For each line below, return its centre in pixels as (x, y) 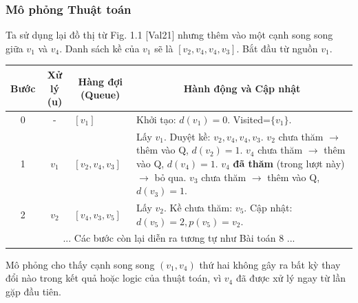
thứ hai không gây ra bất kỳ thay (270, 264)
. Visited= (249, 119)
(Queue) (101, 95)
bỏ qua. (170, 177)
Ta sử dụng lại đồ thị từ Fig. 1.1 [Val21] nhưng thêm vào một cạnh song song (169, 35)
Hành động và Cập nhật (242, 88)
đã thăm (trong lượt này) (289, 163)
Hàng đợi (100, 81)
